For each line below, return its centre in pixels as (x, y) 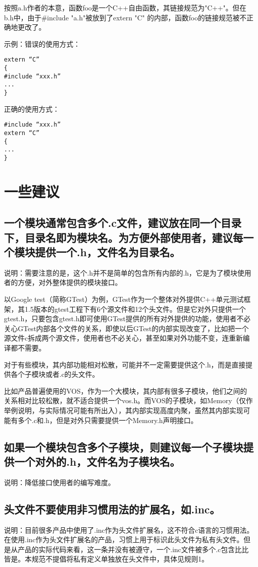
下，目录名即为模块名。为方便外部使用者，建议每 (124, 237)
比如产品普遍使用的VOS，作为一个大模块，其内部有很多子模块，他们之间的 (126, 390)
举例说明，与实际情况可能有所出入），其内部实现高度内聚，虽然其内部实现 (124, 410)
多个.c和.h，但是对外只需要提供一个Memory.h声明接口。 (107, 420)
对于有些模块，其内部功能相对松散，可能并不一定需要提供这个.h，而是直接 (125, 364)
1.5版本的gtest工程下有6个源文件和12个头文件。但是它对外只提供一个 (135, 309)
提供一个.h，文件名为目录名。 (108, 252)
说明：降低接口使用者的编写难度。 (59, 482)
